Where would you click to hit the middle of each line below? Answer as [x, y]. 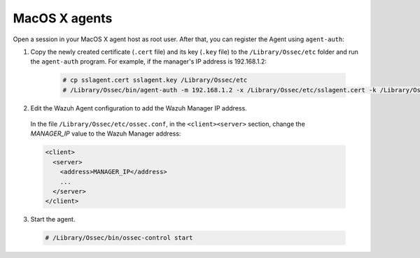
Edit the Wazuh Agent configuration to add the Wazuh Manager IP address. [139, 108]
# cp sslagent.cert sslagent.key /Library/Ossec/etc [155, 80]
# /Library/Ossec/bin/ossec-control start [119, 238]
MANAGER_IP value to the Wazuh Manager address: [106, 134]
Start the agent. [53, 220]
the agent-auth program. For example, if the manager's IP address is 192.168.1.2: [149, 62]
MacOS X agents [63, 18]
